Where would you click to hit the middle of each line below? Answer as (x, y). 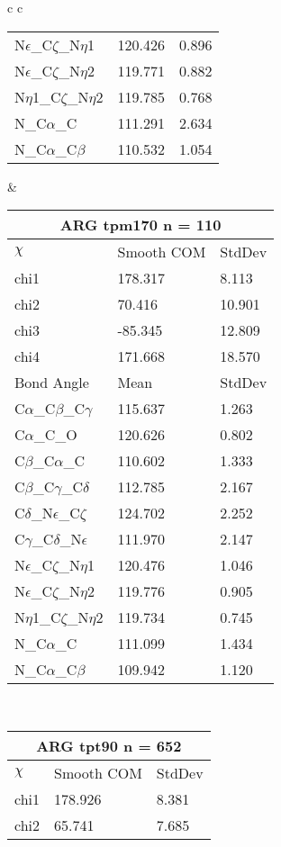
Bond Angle (52, 383)
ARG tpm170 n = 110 (140, 225)
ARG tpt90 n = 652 (109, 745)
